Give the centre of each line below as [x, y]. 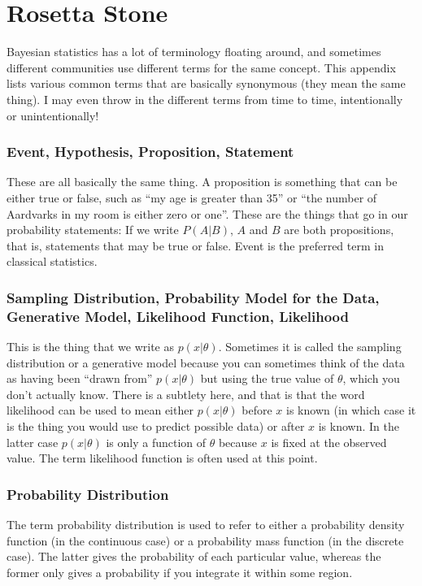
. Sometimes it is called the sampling [310, 347]
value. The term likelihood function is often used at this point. [162, 458]
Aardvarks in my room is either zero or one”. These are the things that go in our [207, 213]
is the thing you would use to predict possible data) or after [156, 425]
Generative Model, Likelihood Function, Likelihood [178, 316]
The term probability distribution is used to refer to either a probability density [206, 524]
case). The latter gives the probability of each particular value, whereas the [194, 556]
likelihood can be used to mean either [100, 410]
